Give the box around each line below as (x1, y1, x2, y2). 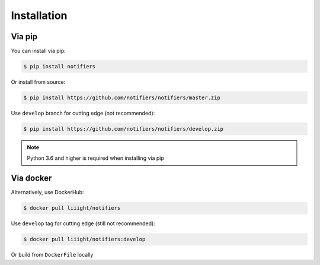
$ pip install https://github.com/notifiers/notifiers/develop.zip (23, 125, 224, 132)
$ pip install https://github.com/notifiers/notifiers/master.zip (23, 94, 220, 101)
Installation (11, 9, 68, 22)
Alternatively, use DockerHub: (11, 189, 84, 196)
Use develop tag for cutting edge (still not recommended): (11, 220, 155, 227)
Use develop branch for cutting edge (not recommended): (11, 110, 155, 116)
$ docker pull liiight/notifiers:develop (23, 236, 146, 243)
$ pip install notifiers (23, 63, 96, 70)
